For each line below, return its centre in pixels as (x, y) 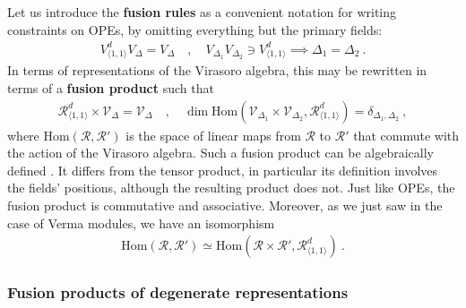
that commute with (406, 135)
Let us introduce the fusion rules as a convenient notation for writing (202, 12)
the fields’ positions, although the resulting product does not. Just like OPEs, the (231, 188)
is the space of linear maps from (213, 135)
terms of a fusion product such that (111, 88)
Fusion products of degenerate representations (178, 292)
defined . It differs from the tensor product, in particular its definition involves (223, 170)
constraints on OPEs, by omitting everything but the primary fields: (195, 29)
